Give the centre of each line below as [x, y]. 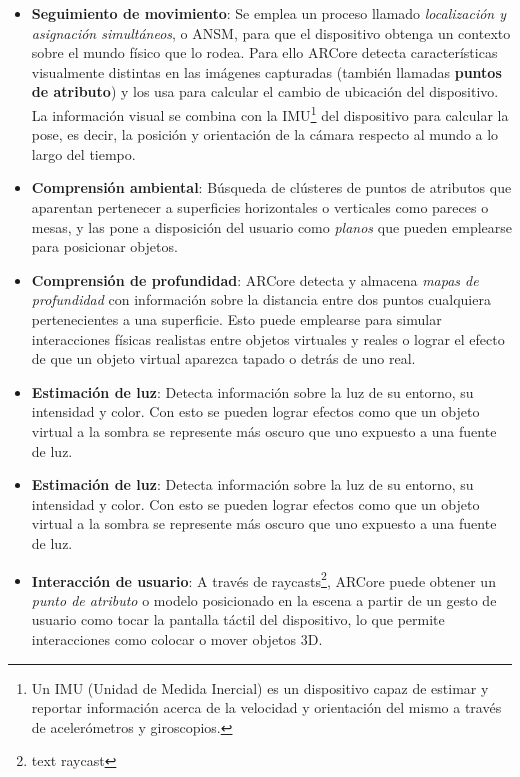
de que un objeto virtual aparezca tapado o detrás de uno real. [223, 358]
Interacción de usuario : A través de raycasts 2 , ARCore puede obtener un [263, 579]
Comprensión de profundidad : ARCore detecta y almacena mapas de [255, 279]
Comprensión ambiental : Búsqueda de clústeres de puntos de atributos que [271, 187]
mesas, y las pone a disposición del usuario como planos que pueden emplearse [272, 226]
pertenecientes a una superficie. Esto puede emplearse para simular [236, 318]
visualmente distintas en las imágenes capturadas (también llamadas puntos [266, 71]
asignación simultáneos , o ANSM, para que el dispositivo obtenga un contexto [271, 32]
